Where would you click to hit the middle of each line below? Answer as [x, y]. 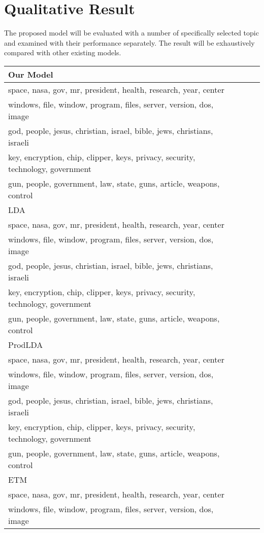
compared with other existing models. [63, 52]
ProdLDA [26, 344]
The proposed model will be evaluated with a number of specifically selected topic [131, 33]
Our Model [31, 74]
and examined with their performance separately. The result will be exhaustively [129, 42]
